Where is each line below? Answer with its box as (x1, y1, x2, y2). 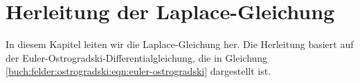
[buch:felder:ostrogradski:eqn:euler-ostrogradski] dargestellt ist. (6, 64, 271, 78)
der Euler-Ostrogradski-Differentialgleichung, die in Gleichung (6, 50, 268, 64)
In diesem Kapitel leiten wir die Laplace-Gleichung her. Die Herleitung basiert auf (6, 37, 354, 51)
